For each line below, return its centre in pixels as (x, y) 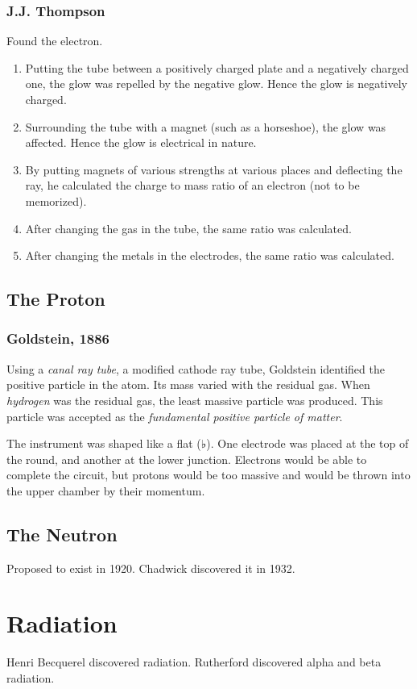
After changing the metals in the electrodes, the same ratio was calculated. (210, 255)
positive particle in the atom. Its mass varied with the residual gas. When (188, 384)
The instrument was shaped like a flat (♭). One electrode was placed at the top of (208, 443)
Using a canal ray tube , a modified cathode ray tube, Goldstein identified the (196, 368)
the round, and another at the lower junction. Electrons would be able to (187, 459)
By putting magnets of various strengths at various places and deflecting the (214, 169)
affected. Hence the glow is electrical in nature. (141, 142)
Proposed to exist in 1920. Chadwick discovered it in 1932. (151, 568)
